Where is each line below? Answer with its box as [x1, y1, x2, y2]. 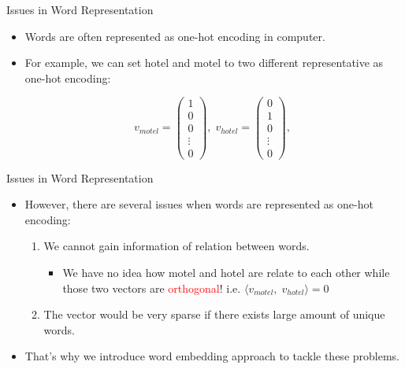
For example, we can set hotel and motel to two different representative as [24, 54, 384, 71]
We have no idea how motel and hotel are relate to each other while [62, 264, 390, 280]
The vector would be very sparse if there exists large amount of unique [43, 306, 385, 323]
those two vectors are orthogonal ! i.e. [62, 279, 241, 296]
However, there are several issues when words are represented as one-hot [24, 196, 373, 212]
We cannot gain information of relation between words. [43, 238, 310, 254]
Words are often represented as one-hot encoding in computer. [24, 28, 325, 44]
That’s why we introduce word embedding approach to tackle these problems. [24, 348, 399, 364]
